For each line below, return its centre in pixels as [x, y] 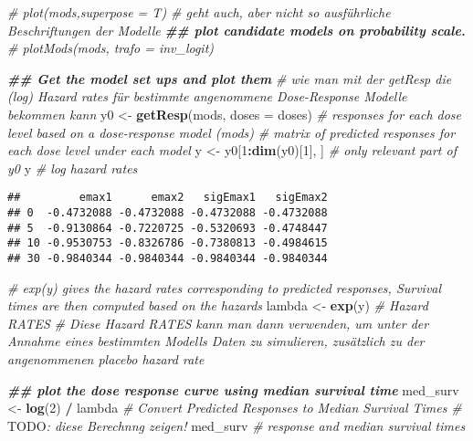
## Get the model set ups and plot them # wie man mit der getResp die [230, 78]
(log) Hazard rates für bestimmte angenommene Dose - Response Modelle [207, 96]
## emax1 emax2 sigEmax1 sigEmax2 [168, 198]
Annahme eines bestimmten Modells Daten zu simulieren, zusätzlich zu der [216, 341]
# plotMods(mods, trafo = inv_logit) [111, 48]
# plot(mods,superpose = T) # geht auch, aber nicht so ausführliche [199, 12]
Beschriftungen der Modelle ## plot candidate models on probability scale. [236, 30]
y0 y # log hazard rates [73, 168]
